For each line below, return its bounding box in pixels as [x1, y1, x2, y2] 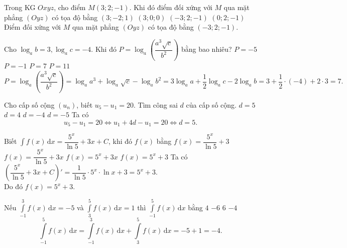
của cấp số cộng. [186, 99, 237, 110]
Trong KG [4, 2, 36, 12]
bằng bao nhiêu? [181, 44, 232, 54]
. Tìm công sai [133, 99, 178, 110]
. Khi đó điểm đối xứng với [129, 2, 212, 12]
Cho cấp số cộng [4, 99, 55, 110]
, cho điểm [54, 2, 86, 12]
